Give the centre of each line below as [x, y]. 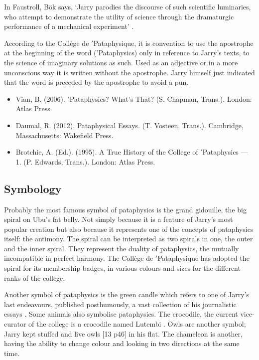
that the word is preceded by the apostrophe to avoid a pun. [96, 82]
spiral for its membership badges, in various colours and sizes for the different [122, 268]
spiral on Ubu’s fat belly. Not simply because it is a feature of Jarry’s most [119, 219]
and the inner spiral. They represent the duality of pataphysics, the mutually [122, 248]
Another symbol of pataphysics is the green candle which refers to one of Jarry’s [127, 294]
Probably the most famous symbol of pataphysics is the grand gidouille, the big [125, 209]
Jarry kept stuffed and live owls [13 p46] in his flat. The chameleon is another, [123, 333]
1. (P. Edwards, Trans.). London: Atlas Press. [85, 161]
